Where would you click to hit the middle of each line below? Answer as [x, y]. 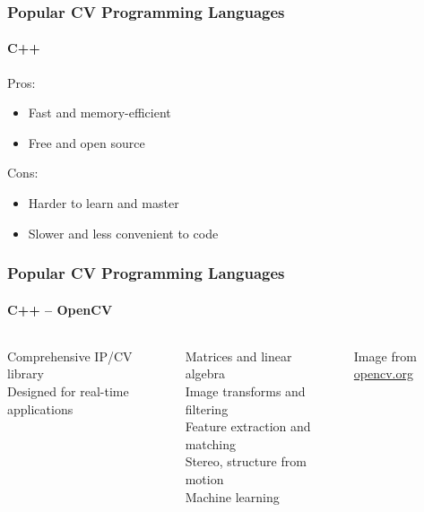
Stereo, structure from [246, 461]
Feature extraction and [248, 426]
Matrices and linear [238, 356]
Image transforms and [245, 391]
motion [204, 479]
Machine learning [232, 496]
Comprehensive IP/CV [70, 356]
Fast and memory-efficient [100, 113]
